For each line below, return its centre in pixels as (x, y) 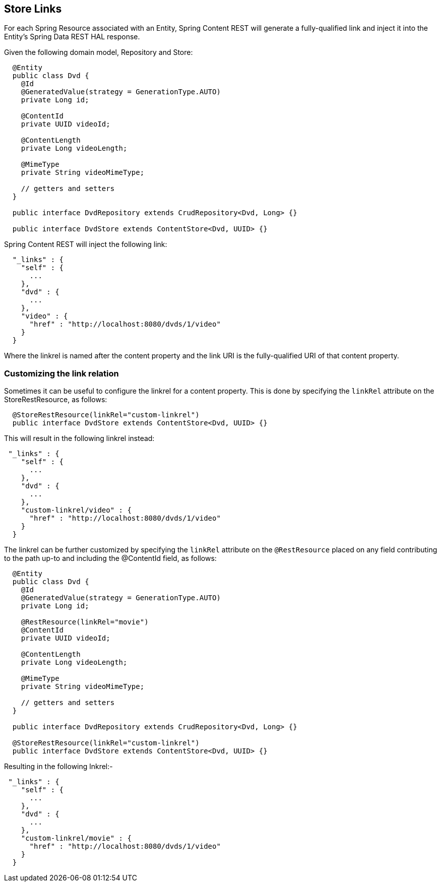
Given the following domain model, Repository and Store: (99, 52)
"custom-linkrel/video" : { (76, 510)
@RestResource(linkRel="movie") (85, 622)
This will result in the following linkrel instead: (79, 438)
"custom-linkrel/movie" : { (76, 838)
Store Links (33, 9)
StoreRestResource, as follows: (56, 400)
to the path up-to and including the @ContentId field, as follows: (110, 558)
